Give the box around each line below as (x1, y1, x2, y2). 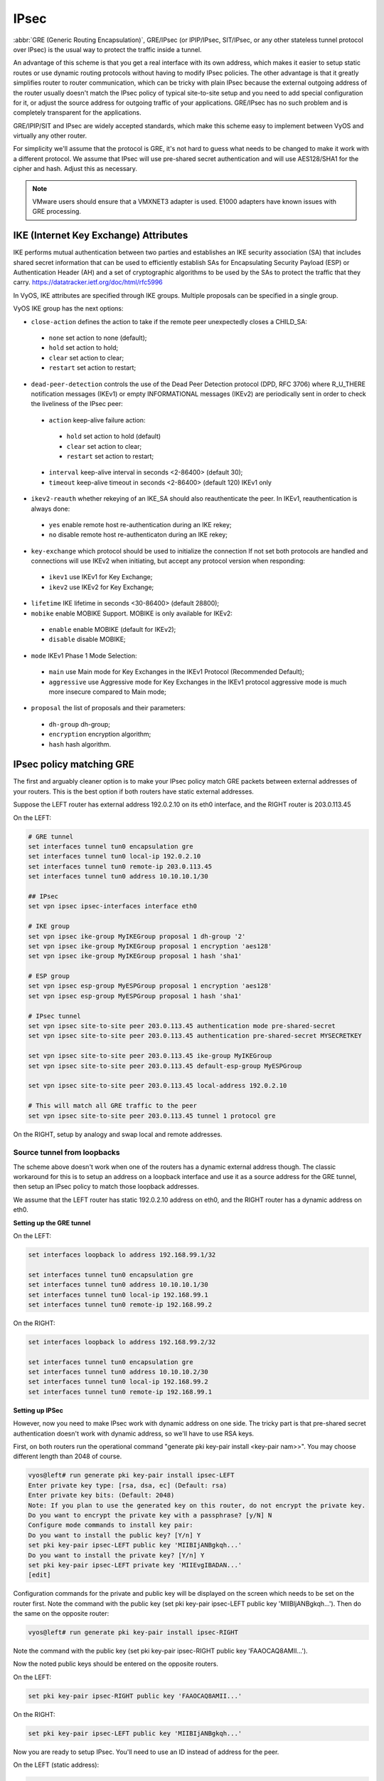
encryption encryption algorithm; (48, 730, 151, 739)
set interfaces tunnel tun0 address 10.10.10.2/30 (28, 1368, 209, 1376)
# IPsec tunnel (28, 1012, 81, 1020)
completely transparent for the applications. (13, 108, 142, 117)
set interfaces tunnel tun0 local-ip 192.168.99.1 (28, 1290, 209, 1299)
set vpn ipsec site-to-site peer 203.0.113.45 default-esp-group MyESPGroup (28, 1061, 302, 1070)
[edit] (28, 1571, 51, 1579)
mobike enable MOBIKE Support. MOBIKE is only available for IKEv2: (31, 609, 233, 618)
